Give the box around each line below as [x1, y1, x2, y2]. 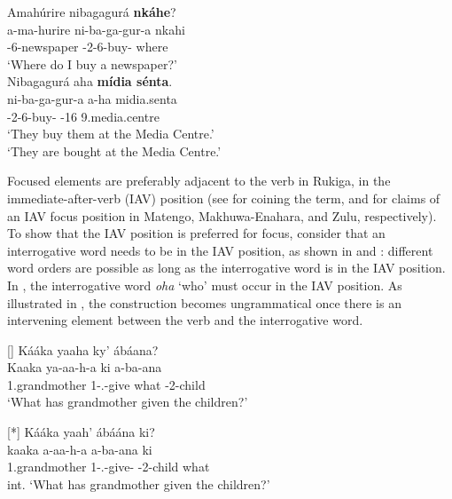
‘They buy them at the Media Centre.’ [7, 124, 214, 143]
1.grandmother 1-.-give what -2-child [7, 375, 206, 393]
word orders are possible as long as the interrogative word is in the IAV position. [7, 258, 446, 277]
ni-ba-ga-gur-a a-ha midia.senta [7, 89, 177, 107]
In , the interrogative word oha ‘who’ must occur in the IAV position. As [7, 275, 402, 294]
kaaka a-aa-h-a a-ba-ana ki [7, 440, 152, 458]
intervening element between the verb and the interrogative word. [7, 311, 363, 329]
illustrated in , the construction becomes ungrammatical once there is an [7, 293, 401, 312]
